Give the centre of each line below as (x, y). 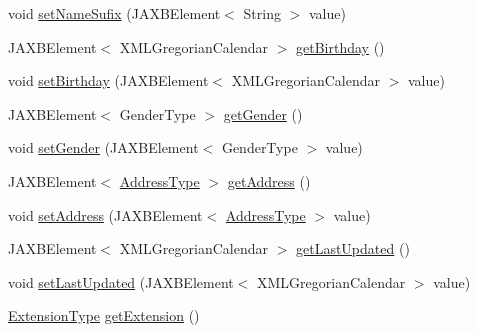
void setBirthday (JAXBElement (108, 80)
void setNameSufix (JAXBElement (114, 13)
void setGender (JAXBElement (103, 147)
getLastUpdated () (353, 248)
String (262, 13)
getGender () (263, 113)
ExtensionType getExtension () (104, 315)
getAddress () (269, 180)
